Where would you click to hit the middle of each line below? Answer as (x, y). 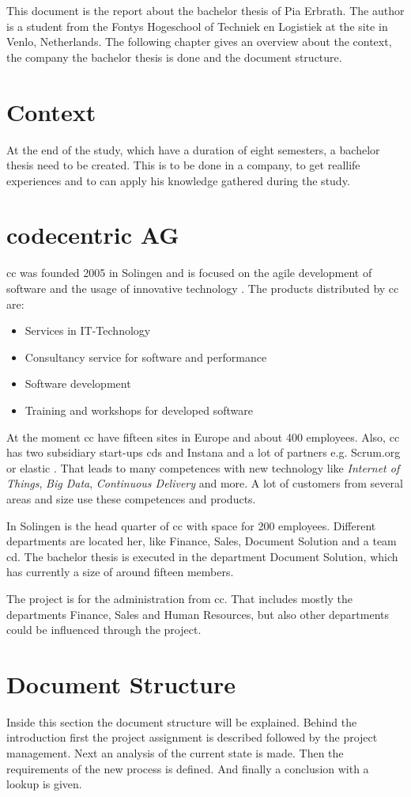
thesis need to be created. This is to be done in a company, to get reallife (183, 165)
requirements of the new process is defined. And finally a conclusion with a (188, 768)
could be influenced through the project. (104, 630)
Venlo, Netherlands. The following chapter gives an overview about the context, (199, 42)
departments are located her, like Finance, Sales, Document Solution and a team (202, 541)
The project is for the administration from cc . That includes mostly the (179, 598)
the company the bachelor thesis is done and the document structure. (174, 57)
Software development (78, 383)
